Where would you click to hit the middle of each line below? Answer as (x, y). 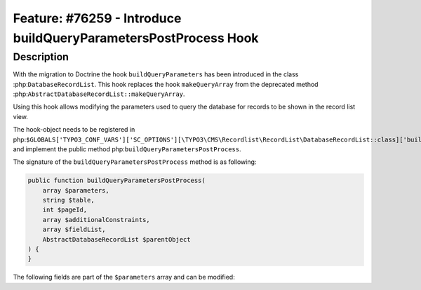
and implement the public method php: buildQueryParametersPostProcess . (127, 149)
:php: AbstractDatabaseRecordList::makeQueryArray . (99, 94)
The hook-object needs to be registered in (74, 130)
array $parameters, (76, 190)
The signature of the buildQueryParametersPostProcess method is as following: (135, 162)
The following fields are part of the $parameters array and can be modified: (124, 277)
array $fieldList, (74, 230)
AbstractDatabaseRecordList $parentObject (116, 239)
